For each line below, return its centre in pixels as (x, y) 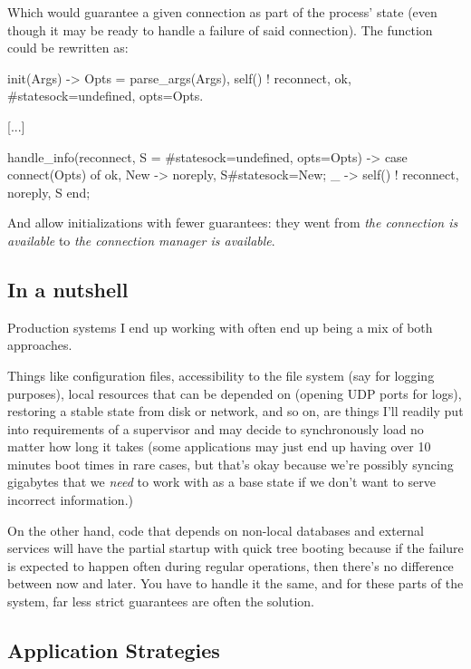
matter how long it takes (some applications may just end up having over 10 (219, 446)
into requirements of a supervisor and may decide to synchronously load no (216, 428)
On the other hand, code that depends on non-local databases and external (216, 530)
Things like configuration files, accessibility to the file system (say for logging (221, 375)
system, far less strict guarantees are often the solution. (161, 601)
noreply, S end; (49, 192)
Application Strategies (114, 650)
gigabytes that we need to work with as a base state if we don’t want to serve (221, 482)
